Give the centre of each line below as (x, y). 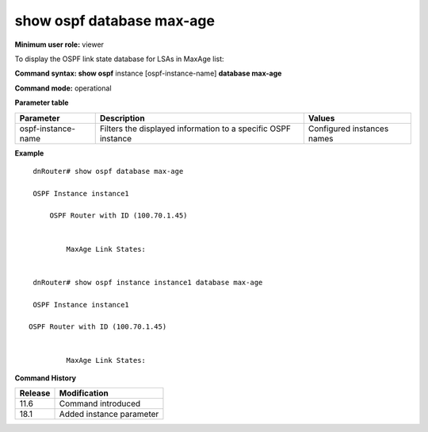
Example (29, 153)
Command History (46, 378)
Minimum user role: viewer (59, 44)
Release (35, 393)
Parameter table (42, 102)
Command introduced (100, 403)
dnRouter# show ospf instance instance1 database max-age (148, 282)
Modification (84, 393)
